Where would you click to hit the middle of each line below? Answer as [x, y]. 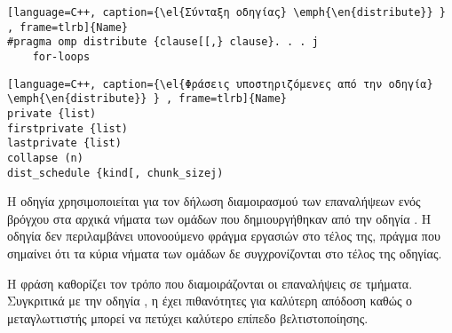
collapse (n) [45, 158]
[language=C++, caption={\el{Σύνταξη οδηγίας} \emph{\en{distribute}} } [226, 12]
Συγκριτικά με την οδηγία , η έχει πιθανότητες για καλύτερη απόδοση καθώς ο [210, 301]
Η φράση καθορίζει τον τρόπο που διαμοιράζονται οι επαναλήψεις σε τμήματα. [210, 283]
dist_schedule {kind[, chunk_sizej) [115, 173]
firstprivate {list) [68, 128]
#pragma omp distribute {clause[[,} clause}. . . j [163, 42]
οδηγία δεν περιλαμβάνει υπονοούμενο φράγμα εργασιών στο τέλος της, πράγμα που [224, 236]
